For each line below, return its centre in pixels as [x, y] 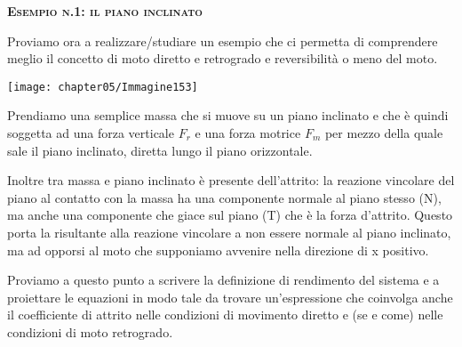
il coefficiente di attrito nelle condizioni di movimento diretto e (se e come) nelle [225, 315]
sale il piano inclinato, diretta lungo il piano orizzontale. [160, 150]
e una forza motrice [248, 133]
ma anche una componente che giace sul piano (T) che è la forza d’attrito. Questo [230, 215]
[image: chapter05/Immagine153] [103, 87]
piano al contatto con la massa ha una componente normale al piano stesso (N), [224, 197]
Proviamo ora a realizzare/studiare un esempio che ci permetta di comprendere [223, 40]
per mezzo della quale [384, 133]
